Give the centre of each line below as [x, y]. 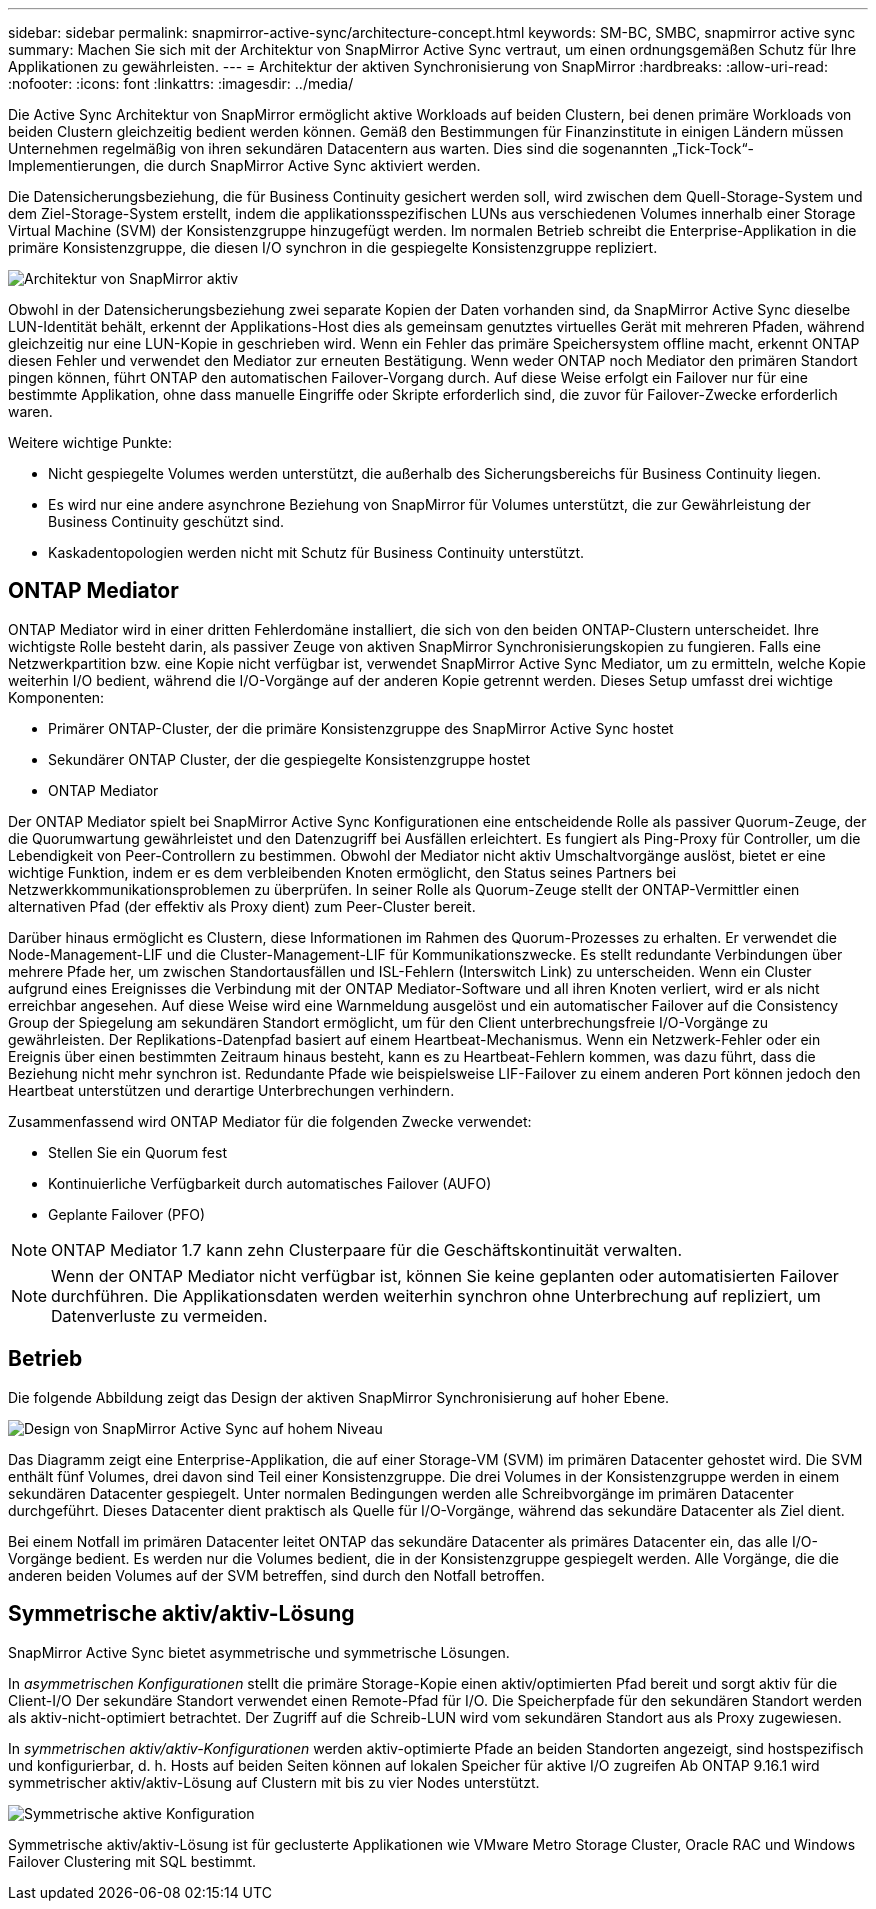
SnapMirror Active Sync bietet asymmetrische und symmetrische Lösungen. [259, 1652]
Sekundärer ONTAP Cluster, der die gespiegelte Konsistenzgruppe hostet [289, 759]
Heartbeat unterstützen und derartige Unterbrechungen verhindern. [231, 1090]
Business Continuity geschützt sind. [166, 521]
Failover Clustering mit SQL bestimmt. [132, 1861]
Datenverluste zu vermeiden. [159, 1315]
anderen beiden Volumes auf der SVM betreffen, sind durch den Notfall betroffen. [276, 1575]
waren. [30, 411]
